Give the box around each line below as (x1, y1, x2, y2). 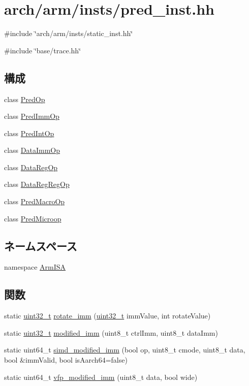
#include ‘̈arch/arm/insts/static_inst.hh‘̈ (4, 28, 133, 39)
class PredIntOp (4, 127, 54, 138)
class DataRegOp (4, 162, 58, 172)
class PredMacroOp (4, 196, 65, 207)
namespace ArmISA (4, 262, 66, 272)
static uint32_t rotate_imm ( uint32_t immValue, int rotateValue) (4, 310, 211, 321)
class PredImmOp (4, 111, 59, 121)
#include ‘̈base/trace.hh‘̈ (4, 45, 81, 55)
